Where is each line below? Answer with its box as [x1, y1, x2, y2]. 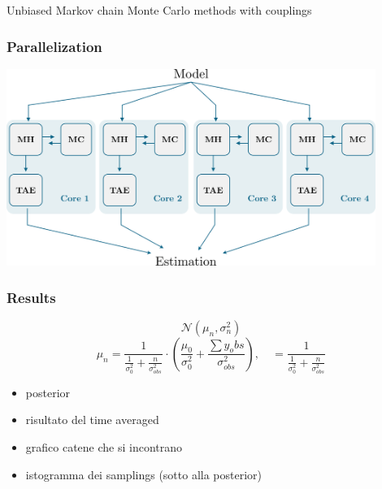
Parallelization [7, 36, 102, 56]
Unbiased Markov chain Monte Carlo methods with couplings [7, 2, 312, 18]
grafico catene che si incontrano [25, 438, 183, 455]
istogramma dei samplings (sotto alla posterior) [25, 465, 263, 483]
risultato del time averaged [25, 411, 159, 428]
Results [7, 287, 56, 307]
